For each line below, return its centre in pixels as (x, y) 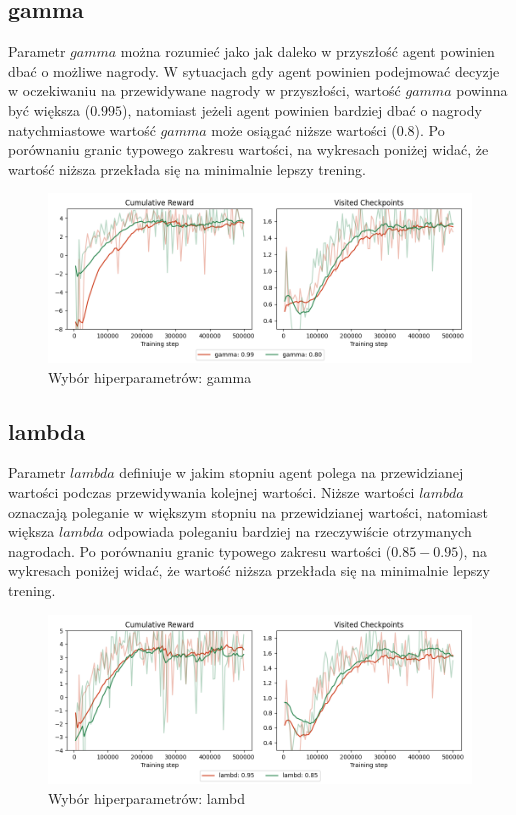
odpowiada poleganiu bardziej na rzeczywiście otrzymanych (290, 531)
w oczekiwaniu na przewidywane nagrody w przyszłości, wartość (204, 90)
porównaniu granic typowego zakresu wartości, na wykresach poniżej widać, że (248, 149)
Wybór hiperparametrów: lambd (146, 797)
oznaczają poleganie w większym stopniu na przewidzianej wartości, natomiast (248, 511)
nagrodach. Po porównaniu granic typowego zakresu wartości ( (200, 550)
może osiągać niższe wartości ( (304, 129)
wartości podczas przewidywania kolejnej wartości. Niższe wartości (211, 491)
